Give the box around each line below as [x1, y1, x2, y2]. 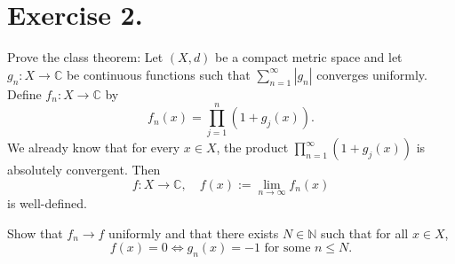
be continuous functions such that [66, 65, 251, 83]
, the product [216, 138, 289, 157]
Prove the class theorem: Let [7, 48, 164, 66]
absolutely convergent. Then [7, 160, 161, 179]
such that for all [321, 223, 409, 242]
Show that [7, 223, 63, 242]
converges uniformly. [316, 65, 427, 83]
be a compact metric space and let [215, 48, 403, 66]
